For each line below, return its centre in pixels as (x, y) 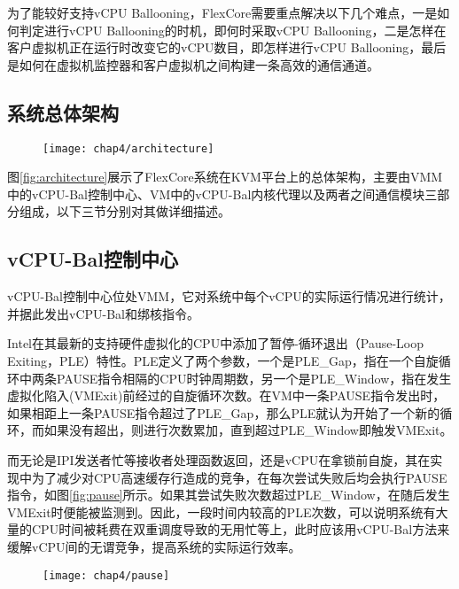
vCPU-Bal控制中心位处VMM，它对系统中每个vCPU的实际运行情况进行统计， (229, 296)
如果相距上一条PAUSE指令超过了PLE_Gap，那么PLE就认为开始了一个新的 (224, 412)
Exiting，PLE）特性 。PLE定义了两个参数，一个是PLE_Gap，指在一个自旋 (223, 360)
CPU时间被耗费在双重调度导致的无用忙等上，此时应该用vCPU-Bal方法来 (241, 529)
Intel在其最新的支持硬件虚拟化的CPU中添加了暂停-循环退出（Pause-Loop (216, 343)
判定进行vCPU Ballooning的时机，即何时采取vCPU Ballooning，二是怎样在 (233, 30)
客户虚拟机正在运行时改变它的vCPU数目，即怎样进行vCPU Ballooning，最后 (227, 47)
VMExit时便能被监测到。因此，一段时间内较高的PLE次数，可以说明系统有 (222, 511)
